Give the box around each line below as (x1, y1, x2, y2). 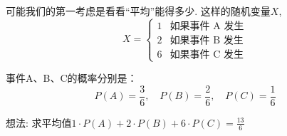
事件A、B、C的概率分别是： (6, 70, 137, 85)
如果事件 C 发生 (169, 49, 244, 60)
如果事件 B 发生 (169, 35, 244, 46)
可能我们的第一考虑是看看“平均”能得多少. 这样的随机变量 (6, 4, 271, 18)
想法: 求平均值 (6, 115, 72, 130)
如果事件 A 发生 (169, 21, 244, 31)
